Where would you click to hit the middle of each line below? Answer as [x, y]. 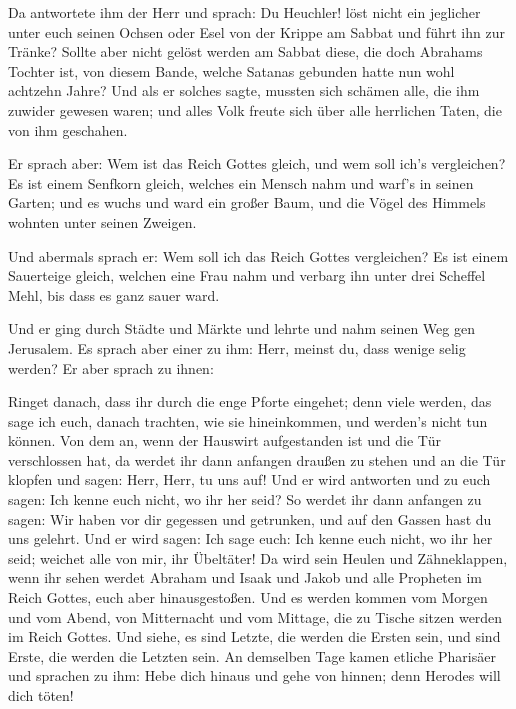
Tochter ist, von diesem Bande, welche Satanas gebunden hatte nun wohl [231, 70]
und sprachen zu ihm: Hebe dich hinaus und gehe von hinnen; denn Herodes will [254, 675]
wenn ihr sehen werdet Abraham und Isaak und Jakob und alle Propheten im [245, 577]
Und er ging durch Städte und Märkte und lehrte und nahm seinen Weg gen [241, 328]
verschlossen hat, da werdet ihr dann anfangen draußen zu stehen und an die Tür [257, 459]
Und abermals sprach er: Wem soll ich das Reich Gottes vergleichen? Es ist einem [258, 255]
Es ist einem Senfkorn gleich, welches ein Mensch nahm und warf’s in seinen [241, 182]
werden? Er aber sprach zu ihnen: [111, 367]
